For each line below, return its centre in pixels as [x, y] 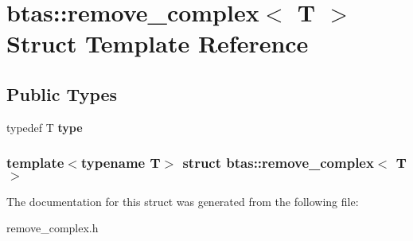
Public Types [62, 93]
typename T [121, 163]
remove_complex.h [53, 228]
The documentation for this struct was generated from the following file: [183, 201]
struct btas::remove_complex [278, 163]
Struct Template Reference [158, 43]
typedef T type [45, 127]
